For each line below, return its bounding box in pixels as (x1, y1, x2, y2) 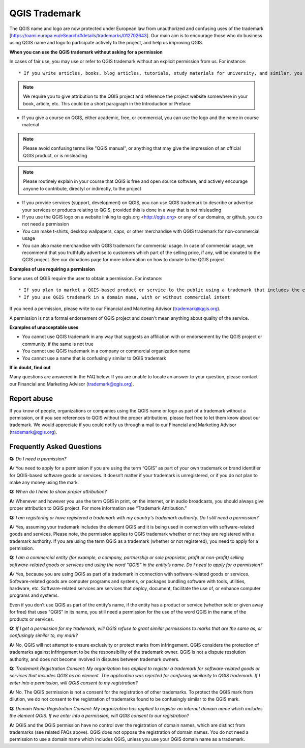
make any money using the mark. (9, 479, 79, 485)
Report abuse (9, 394, 53, 403)
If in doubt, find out (9, 365, 51, 370)
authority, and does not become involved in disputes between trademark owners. (9, 656, 180, 662)
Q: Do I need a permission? (9, 456, 67, 462)
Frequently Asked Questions (9, 442, 102, 451)
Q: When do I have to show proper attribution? (9, 489, 107, 495)
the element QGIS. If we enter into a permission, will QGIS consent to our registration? (9, 713, 189, 719)
